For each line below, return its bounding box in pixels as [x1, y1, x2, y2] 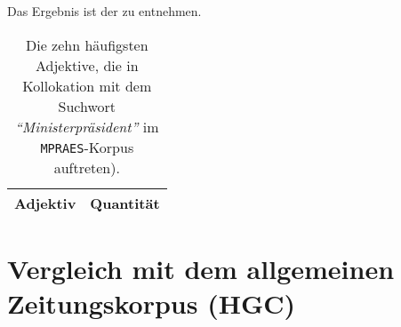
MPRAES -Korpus [40, 136, 134, 157]
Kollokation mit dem [22, 75, 152, 96]
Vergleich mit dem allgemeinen [7, 250, 395, 286]
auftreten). [53, 156, 120, 178]
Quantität [90, 192, 160, 213]
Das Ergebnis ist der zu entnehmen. [7, 2, 202, 20]
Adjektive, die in [36, 54, 139, 76]
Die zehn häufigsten [25, 34, 148, 55]
